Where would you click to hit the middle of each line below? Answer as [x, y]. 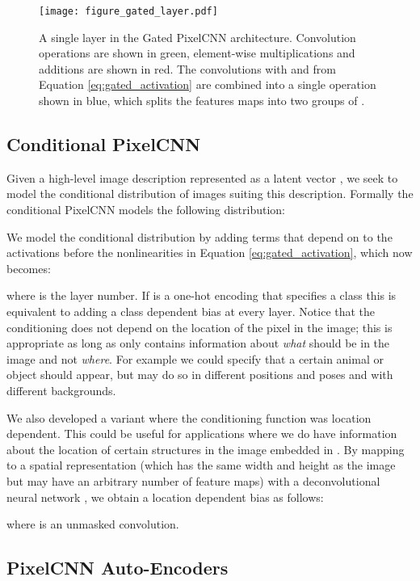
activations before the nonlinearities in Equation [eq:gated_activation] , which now [210, 253]
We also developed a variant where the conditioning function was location [189, 417]
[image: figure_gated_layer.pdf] [128, 11]
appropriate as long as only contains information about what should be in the [198, 343]
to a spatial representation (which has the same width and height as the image [201, 465]
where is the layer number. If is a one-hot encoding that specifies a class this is [202, 295]
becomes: [29, 268]
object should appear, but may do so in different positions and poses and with [200, 375]
